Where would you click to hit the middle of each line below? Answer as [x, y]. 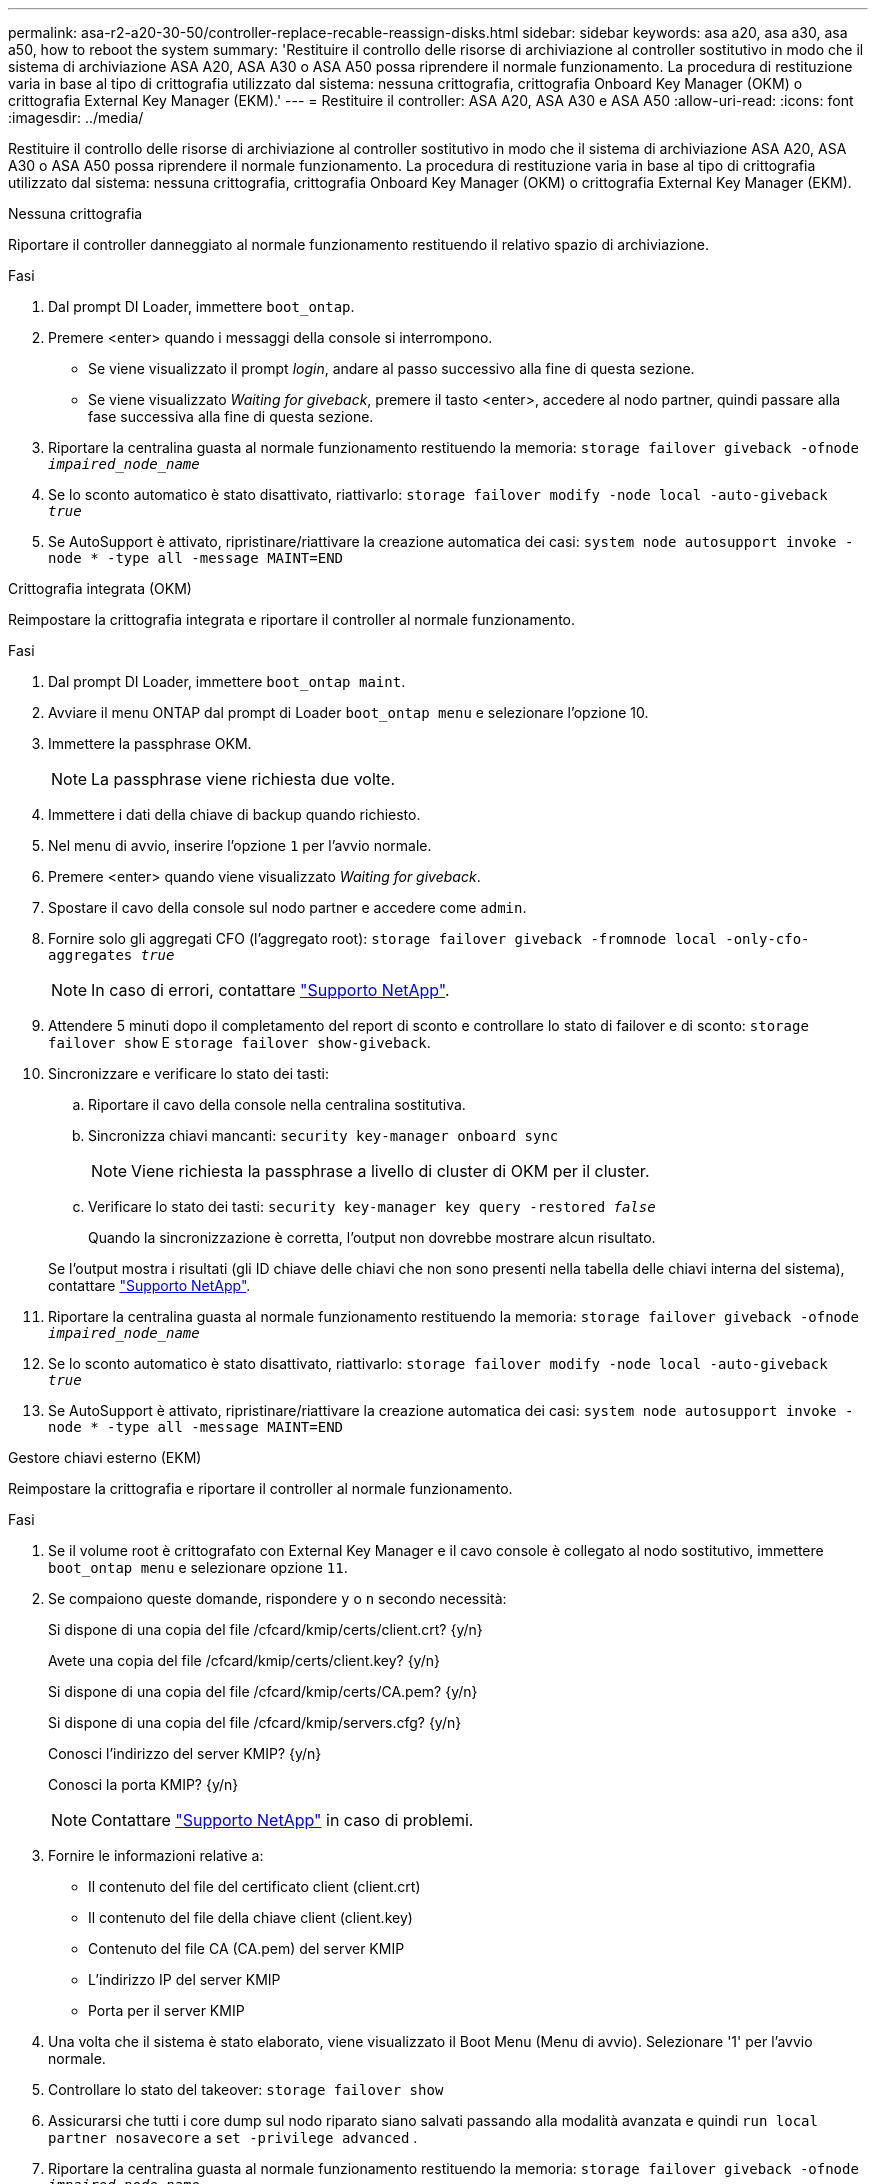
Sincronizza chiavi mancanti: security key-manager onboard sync [323, 1135]
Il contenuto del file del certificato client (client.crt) [254, 1886]
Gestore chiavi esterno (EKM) [105, 1457]
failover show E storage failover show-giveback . [239, 1042]
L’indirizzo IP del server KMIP [184, 1979]
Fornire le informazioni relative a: [156, 1855]
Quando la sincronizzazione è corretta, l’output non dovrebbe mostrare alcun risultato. [372, 1237]
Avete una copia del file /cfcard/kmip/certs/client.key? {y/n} [244, 1660]
